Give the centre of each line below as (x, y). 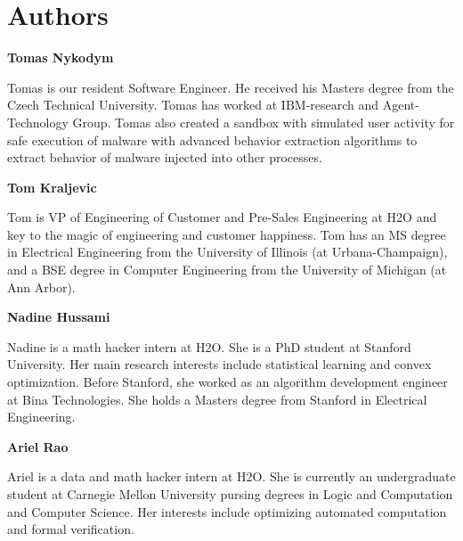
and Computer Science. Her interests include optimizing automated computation (227, 511)
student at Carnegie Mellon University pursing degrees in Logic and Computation (230, 494)
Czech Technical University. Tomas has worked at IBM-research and (193, 105)
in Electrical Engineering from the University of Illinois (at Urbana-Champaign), (227, 252)
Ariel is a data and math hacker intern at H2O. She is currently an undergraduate (231, 476)
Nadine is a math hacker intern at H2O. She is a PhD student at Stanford (209, 346)
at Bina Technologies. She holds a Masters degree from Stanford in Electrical (217, 399)
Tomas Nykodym (61, 57)
